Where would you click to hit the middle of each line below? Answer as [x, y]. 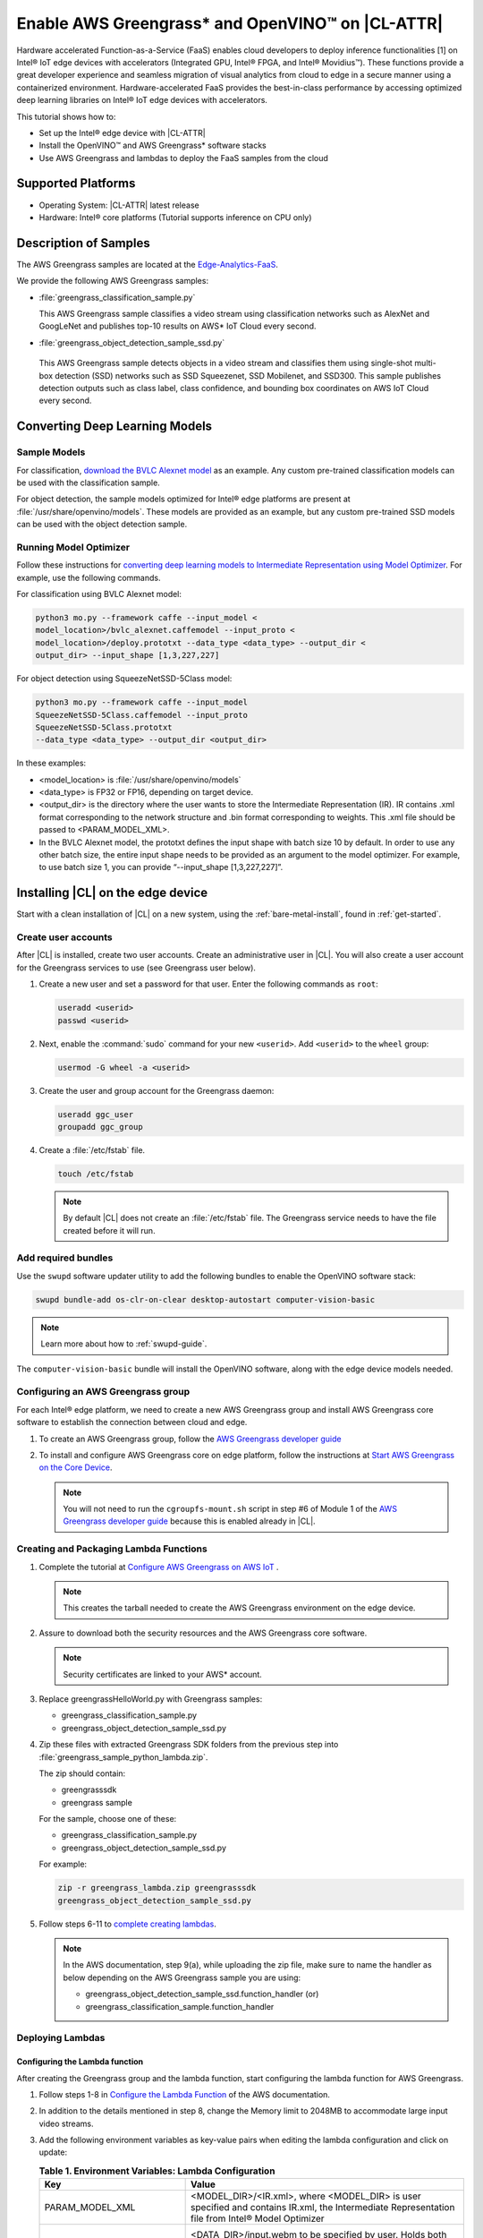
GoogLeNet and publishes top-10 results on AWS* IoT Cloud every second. [178, 326]
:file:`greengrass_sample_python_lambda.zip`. [123, 1757]
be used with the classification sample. [88, 483]
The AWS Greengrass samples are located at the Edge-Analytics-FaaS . [148, 264]
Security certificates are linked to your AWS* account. [163, 1674]
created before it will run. [109, 1230]
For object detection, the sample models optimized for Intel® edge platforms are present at [183, 499]
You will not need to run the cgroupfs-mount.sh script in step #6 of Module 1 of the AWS [230, 1509]
